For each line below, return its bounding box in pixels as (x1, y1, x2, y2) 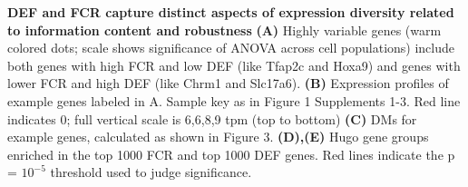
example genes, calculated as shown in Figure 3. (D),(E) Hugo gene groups (7, 127, 429, 146)
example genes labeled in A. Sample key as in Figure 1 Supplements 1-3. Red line (7, 91, 461, 110)
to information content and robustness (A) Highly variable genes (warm (7, 20, 442, 39)
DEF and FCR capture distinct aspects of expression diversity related (7, 3, 454, 21)
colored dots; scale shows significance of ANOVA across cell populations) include (7, 38, 454, 57)
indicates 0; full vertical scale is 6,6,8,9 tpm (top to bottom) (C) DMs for (7, 109, 417, 128)
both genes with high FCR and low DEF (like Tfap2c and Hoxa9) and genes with (7, 55, 461, 74)
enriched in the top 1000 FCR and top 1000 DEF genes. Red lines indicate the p (7, 144, 455, 163)
